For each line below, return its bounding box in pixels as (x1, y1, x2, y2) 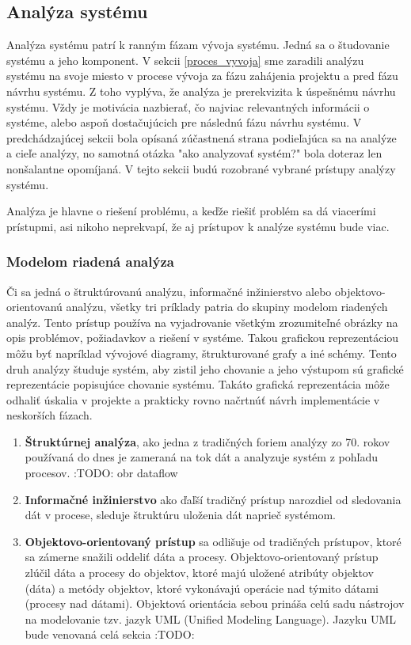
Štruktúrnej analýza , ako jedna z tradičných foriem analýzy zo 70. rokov (25, 433, 390, 450)
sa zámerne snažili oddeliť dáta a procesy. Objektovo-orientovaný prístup (25, 548, 379, 565)
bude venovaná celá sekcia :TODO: (25, 626, 195, 643)
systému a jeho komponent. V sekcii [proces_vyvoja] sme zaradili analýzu (6, 51, 364, 68)
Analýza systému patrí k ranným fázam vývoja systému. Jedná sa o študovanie (6, 36, 390, 53)
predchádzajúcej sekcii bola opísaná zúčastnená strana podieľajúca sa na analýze (6, 129, 397, 146)
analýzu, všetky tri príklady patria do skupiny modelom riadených (66, 298, 388, 315)
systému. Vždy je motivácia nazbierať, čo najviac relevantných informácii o (6, 98, 370, 115)
